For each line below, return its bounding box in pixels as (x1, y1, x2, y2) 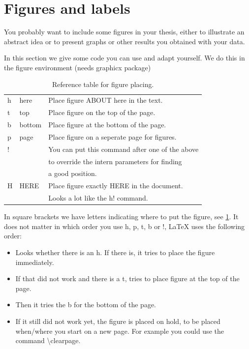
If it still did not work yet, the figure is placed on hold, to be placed (15, 316, 220, 326)
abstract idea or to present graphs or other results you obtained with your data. (4, 36, 245, 46)
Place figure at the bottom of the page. (48, 119, 166, 130)
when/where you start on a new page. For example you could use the (15, 325, 224, 336)
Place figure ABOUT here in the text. (48, 95, 163, 105)
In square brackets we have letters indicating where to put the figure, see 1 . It (4, 211, 239, 222)
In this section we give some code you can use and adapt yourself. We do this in (4, 53, 245, 63)
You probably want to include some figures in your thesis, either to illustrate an (4, 27, 245, 37)
